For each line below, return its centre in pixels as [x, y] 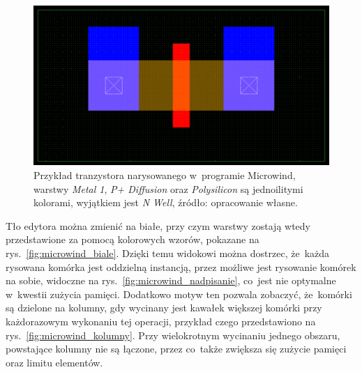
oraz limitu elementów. [54, 362]
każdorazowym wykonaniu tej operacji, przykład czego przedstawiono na [161, 321]
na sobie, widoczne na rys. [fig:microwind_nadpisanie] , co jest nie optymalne [171, 280]
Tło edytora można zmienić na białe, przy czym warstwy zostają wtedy [158, 225]
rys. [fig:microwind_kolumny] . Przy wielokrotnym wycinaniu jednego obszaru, [173, 335]
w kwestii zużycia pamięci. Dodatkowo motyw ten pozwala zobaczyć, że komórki [179, 294]
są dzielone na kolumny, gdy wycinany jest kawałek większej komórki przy [164, 308]
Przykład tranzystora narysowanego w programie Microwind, [165, 175]
